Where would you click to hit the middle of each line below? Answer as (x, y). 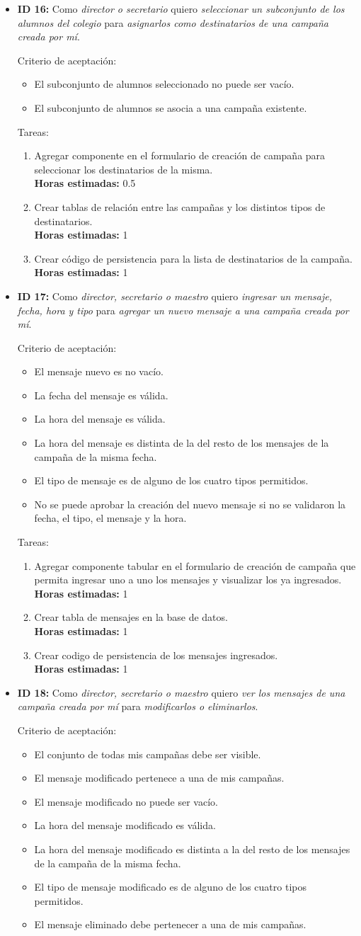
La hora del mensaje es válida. (100, 419)
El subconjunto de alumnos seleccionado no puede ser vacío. (164, 84)
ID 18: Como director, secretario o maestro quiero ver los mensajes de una (181, 692)
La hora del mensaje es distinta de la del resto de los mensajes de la (182, 443)
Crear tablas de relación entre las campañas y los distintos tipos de (180, 206)
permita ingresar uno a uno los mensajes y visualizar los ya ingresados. (188, 580)
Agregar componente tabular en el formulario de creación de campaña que (195, 565)
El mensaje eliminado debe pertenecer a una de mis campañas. (170, 924)
